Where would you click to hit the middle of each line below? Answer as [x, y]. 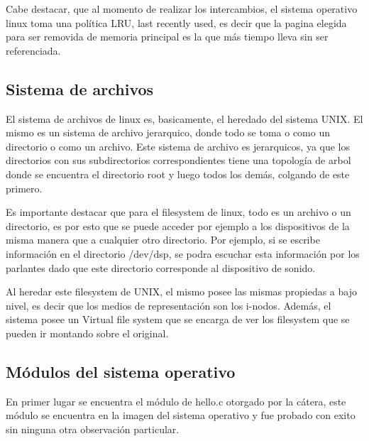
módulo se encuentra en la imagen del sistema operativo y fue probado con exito [181, 415]
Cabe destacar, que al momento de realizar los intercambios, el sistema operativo [182, 9]
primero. [24, 188]
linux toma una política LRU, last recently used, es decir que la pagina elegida [176, 22]
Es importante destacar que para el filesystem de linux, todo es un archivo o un [178, 212]
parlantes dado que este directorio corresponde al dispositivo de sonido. [161, 267]
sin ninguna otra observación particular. [93, 429]
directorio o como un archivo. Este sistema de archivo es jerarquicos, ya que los [178, 146]
